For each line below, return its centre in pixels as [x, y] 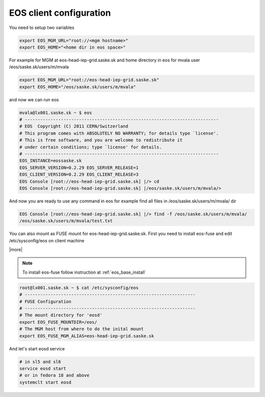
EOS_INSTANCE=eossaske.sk [51, 161]
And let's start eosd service [37, 348]
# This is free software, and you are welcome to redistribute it [101, 140]
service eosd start [43, 368]
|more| [16, 250]
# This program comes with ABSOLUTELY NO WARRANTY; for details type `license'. [119, 133]
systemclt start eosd [45, 382]
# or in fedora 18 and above [54, 375]
